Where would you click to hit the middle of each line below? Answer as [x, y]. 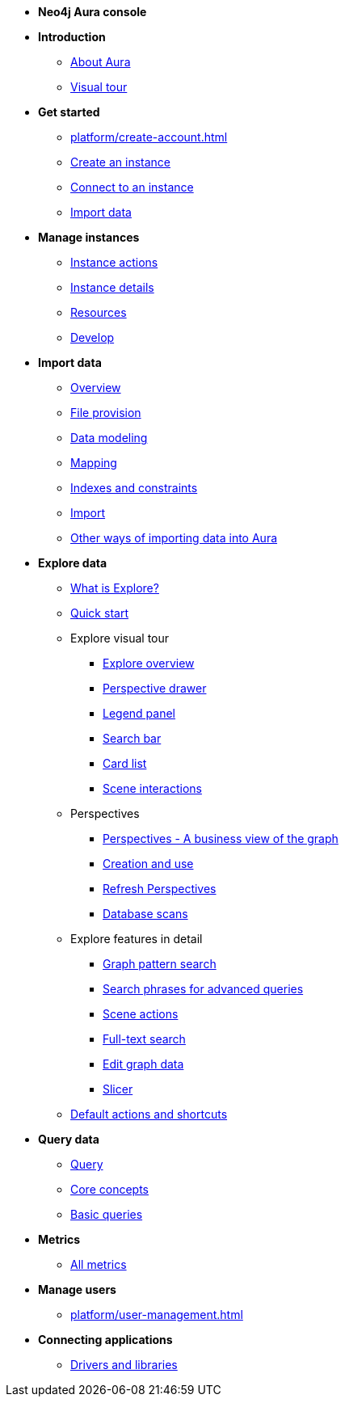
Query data [69, 1139]
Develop [93, 337]
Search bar [132, 738]
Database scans [145, 914]
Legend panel [139, 713]
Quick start [99, 613]
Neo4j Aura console [93, 12]
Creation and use [148, 864]
